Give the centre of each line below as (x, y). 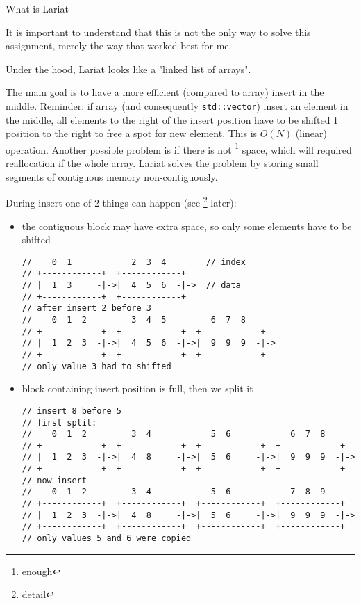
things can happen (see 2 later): (169, 201)
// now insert (54, 480)
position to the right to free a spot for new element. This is (132, 133)
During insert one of (49, 202)
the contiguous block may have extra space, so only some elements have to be (187, 226)
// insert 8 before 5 (72, 411)
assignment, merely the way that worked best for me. (119, 46)
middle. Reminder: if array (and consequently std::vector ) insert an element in (177, 105)
